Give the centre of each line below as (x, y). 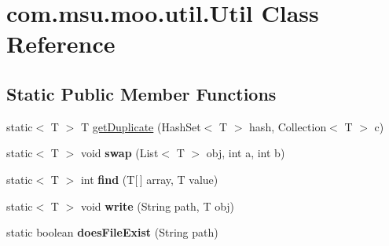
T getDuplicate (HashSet (141, 126)
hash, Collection (288, 126)
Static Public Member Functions (141, 93)
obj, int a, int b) (246, 153)
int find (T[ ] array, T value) (149, 179)
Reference (61, 44)
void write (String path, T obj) (158, 206)
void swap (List (119, 153)
